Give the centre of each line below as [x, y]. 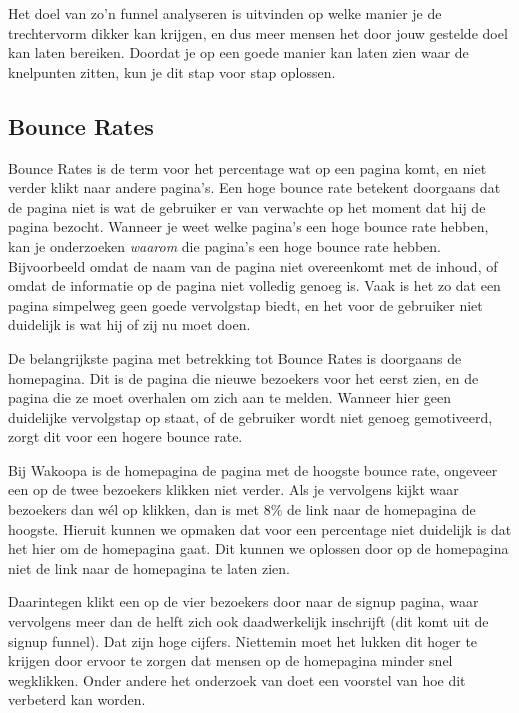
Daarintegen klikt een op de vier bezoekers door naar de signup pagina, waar [243, 601]
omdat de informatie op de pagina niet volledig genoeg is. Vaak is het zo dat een [254, 285]
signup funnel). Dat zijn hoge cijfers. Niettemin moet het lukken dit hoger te [243, 640]
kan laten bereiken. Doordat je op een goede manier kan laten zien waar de [238, 52]
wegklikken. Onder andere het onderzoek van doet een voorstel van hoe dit [237, 679]
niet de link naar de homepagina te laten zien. [149, 567]
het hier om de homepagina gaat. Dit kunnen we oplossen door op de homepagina [258, 548]
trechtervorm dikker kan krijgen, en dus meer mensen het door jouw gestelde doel [258, 32]
